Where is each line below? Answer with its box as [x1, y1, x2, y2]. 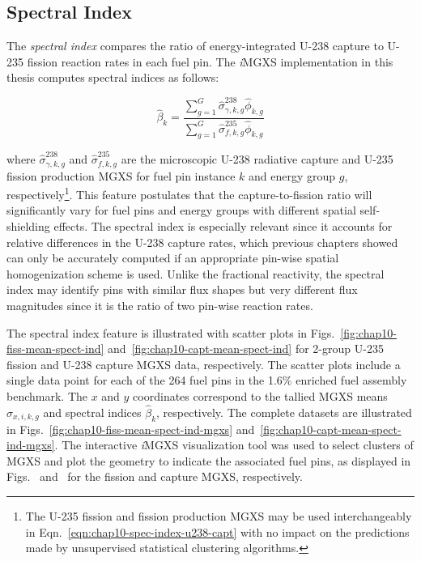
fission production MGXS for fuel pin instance [6, 167, 236, 184]
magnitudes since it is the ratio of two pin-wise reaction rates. [6, 296, 313, 313]
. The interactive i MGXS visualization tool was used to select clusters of [54, 436, 414, 453]
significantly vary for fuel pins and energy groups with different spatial [6, 202, 356, 219]
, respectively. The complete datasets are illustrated [156, 403, 412, 420]
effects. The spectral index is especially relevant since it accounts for [53, 218, 393, 234]
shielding [6, 218, 50, 234]
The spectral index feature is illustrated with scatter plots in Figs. [6, 324, 335, 341]
